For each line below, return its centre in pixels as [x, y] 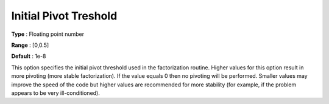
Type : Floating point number [48, 34]
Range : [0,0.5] [30, 45]
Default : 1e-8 [29, 56]
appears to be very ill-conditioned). [56, 93]
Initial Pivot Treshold [64, 16]
